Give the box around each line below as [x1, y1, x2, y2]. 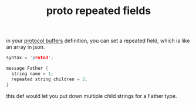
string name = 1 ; [11, 70, 54, 77]
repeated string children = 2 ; [11, 76, 88, 82]
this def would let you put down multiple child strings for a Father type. [6, 92, 177, 99]
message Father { [6, 66, 49, 72]
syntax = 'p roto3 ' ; [6, 55, 54, 61]
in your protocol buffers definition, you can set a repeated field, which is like [6, 37, 190, 45]
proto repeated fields [46, 4, 151, 18]
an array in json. [6, 43, 45, 50]
